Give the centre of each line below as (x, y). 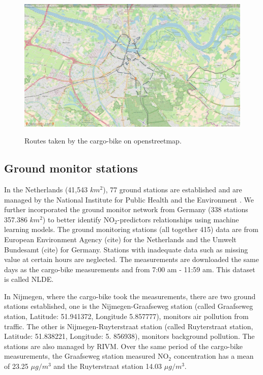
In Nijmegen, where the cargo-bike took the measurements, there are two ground (130, 296)
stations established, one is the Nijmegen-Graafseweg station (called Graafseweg (129, 306)
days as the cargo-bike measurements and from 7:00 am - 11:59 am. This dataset (130, 269)
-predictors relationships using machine (178, 219)
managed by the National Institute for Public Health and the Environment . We (129, 199)
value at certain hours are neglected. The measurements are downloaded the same (131, 259)
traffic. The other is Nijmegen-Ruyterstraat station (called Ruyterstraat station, (129, 326)
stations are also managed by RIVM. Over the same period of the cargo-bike (123, 346)
